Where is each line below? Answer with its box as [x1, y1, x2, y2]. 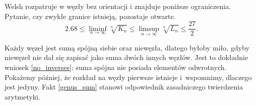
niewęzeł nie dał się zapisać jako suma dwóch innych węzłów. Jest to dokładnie [5, 52, 248, 62]
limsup [139, 25, 159, 32]
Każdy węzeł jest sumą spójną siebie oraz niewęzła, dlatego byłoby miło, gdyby [5, 42, 249, 52]
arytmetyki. [5, 91, 40, 101]
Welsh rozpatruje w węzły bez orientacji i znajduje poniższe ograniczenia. [5, 1, 231, 11]
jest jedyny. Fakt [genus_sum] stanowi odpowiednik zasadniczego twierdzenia [5, 81, 243, 92]
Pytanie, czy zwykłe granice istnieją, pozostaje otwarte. [5, 10, 176, 21]
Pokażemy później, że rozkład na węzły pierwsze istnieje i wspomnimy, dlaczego [5, 71, 252, 82]
